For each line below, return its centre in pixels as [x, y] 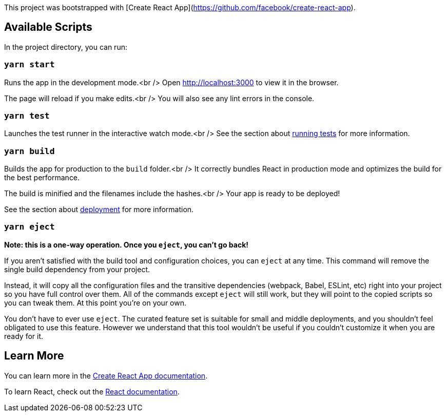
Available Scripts [48, 27]
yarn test [27, 116]
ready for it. [24, 336]
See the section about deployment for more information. [99, 210]
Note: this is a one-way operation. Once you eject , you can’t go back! [127, 244]
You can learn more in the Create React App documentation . [106, 375]
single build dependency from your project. [77, 269]
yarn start [30, 65]
